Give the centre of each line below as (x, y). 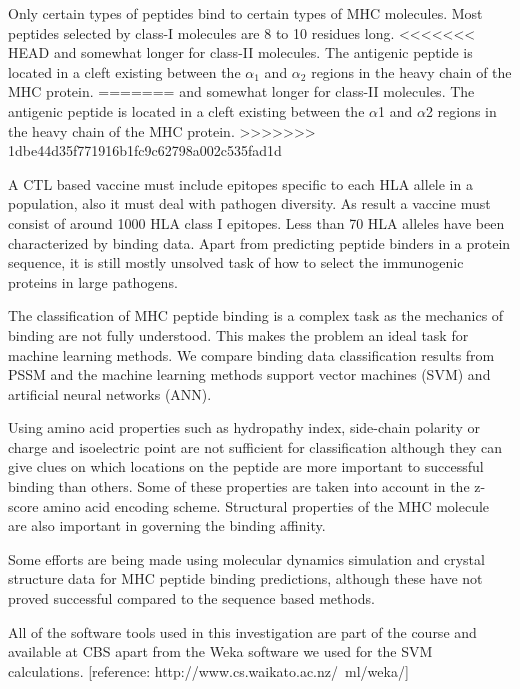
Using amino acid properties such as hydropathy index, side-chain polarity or (244, 427)
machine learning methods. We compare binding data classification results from (251, 354)
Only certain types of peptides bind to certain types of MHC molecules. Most (245, 13)
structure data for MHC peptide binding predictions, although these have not (245, 578)
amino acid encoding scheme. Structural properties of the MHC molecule (266, 505)
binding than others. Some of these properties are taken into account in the (239, 486)
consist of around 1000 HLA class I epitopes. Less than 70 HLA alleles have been (256, 222)
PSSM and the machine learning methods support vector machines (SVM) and (249, 374)
